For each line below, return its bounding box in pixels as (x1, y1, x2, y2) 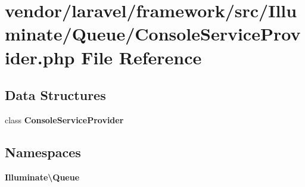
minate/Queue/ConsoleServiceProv (5, 21, 301, 46)
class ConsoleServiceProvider (5, 113, 124, 126)
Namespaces (5, 142, 81, 161)
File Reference (81, 45, 202, 69)
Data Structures (5, 86, 106, 104)
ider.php (5, 45, 75, 69)
